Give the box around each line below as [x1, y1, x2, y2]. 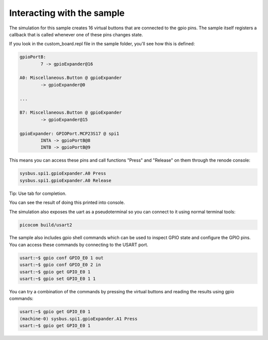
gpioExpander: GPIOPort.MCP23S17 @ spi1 [19, 131, 119, 136]
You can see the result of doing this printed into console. [9, 199, 125, 206]
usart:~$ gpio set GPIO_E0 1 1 [19, 276, 96, 282]
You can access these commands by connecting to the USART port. [9, 242, 148, 248]
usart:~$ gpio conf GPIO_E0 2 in [19, 262, 101, 268]
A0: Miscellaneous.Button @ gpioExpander [19, 75, 122, 81]
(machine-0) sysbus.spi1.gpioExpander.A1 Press [19, 316, 137, 322]
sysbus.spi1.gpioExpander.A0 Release [19, 177, 112, 183]
